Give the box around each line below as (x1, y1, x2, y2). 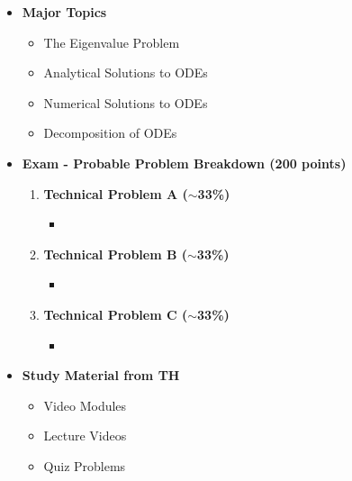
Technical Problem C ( (43, 304, 188, 323)
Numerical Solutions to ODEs (43, 93, 208, 112)
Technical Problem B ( (43, 244, 188, 263)
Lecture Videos (43, 426, 127, 445)
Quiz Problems (43, 456, 126, 475)
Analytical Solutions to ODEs (43, 63, 208, 82)
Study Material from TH (22, 366, 180, 385)
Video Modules (43, 395, 127, 414)
